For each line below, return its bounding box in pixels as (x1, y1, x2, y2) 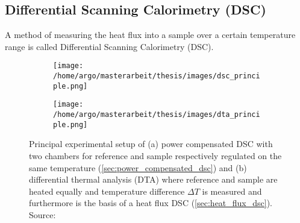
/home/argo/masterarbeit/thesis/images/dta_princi (53, 110, 260, 119)
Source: (29, 208, 56, 221)
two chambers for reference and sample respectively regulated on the (29, 149, 282, 162)
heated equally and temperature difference (29, 184, 185, 197)
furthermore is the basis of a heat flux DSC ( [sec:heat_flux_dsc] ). (29, 196, 272, 209)
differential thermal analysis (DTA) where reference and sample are (29, 173, 278, 186)
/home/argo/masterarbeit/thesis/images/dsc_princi (53, 72, 260, 81)
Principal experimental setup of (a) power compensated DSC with (29, 137, 273, 150)
